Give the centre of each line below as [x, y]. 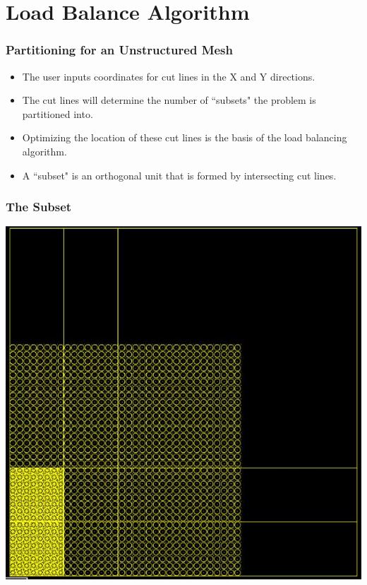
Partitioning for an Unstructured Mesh [120, 50]
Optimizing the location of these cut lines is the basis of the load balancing [185, 137]
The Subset [39, 207]
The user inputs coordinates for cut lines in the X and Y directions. [169, 76]
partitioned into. [58, 113]
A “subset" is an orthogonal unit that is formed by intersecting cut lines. [179, 175]
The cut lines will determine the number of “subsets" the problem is [169, 100]
